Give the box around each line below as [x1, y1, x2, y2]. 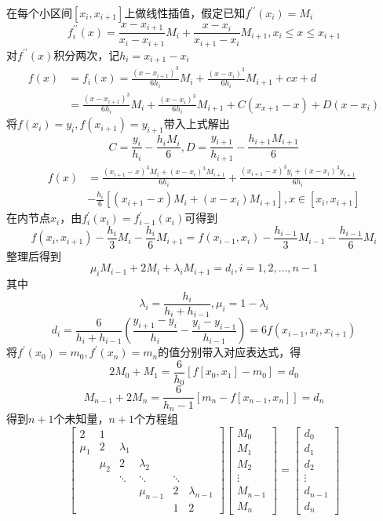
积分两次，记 [53, 46, 120, 63]
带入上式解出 [163, 115, 230, 132]
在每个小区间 [6, 5, 72, 20]
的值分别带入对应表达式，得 [158, 344, 301, 360]
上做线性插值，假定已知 [124, 5, 246, 20]
